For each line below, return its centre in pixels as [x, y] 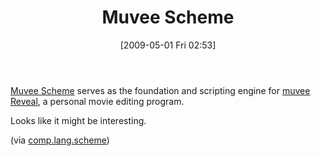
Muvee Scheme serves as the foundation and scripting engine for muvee [160, 90]
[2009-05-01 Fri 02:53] [168, 45]
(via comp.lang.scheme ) [60, 140]
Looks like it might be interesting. [78, 120]
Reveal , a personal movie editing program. [97, 101]
